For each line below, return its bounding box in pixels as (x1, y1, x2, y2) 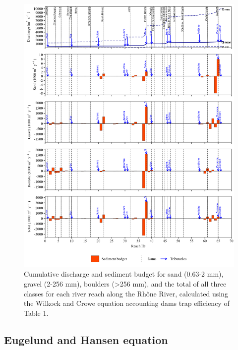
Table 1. (24, 307, 49, 318)
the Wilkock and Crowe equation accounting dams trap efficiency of (24, 298, 230, 308)
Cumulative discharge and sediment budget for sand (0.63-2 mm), (24, 269, 224, 279)
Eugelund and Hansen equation (4, 332, 168, 347)
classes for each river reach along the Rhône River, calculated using (24, 288, 228, 298)
